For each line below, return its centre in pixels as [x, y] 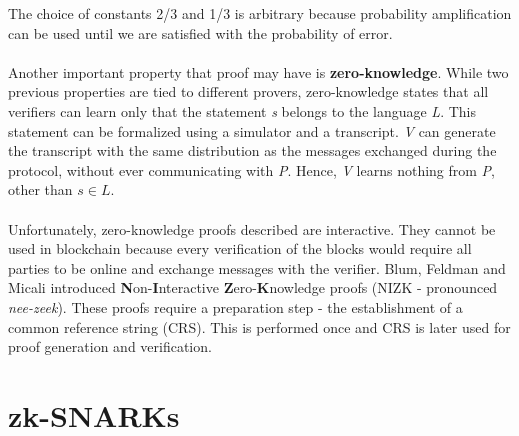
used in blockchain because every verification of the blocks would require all [240, 248]
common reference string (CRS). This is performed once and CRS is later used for [259, 326]
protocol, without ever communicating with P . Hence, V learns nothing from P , [252, 169]
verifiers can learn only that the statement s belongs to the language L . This [242, 110]
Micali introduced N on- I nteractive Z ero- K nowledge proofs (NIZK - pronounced [253, 287]
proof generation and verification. [110, 346]
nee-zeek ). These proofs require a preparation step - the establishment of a [235, 306]
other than [40, 189]
